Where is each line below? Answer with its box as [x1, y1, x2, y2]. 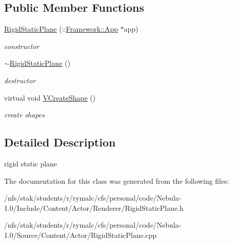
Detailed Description [4, 134, 116, 150]
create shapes [4, 109, 45, 120]
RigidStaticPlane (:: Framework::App [4, 23, 118, 34]
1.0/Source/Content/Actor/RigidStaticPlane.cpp [4, 229, 157, 240]
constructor [4, 40, 39, 51]
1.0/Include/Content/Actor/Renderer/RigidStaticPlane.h [4, 202, 184, 213]
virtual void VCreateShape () [4, 92, 96, 103]
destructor [4, 75, 36, 85]
